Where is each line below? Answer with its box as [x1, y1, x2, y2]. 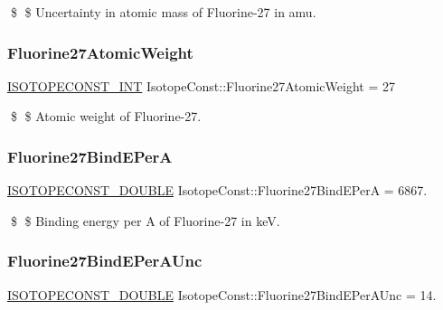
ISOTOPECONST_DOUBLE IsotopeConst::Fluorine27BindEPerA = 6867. [7, 181, 428, 200]
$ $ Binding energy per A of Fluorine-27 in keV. [10, 211, 280, 230]
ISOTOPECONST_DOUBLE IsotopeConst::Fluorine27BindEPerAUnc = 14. [7, 285, 437, 304]
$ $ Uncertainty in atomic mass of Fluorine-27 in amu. [10, 3, 316, 21]
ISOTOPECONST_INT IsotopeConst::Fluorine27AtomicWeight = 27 [7, 76, 395, 95]
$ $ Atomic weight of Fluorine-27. [10, 107, 202, 126]
